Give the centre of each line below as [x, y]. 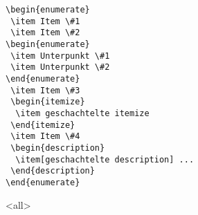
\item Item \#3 [45, 90]
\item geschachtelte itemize [82, 113]
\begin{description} [58, 148]
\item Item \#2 [45, 33]
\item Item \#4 [45, 137]
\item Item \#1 [45, 21]
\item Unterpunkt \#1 [60, 56]
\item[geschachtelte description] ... [105, 159]
